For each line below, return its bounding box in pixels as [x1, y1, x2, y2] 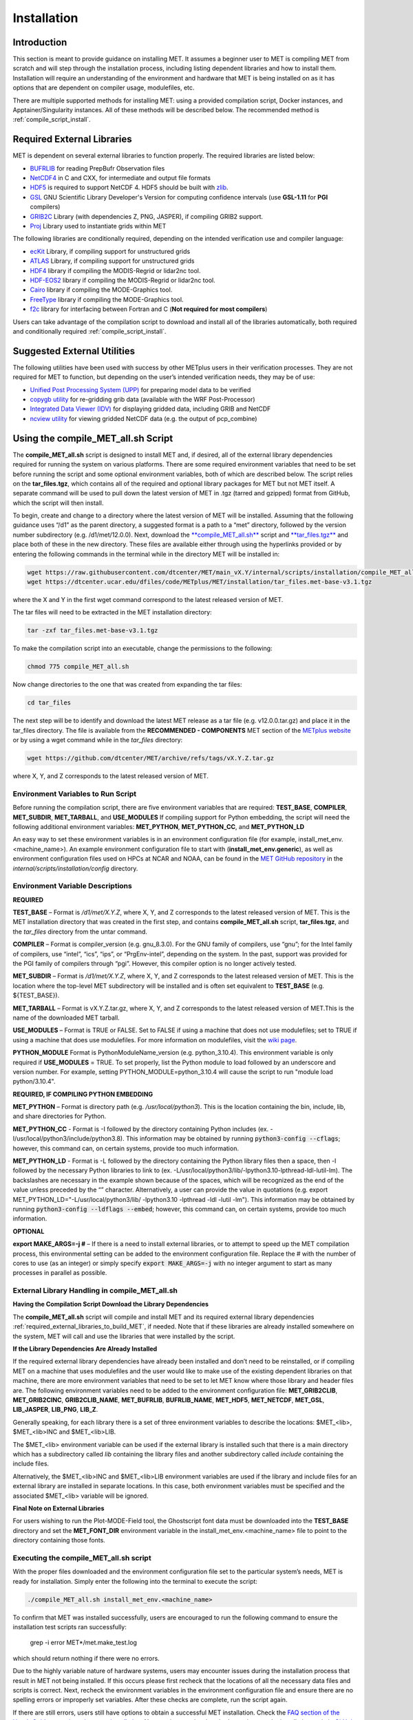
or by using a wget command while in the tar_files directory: [12, 736, 183, 744]
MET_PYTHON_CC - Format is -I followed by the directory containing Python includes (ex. [12, 1125, 269, 1133]
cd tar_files [27, 699, 72, 707]
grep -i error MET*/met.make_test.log [30, 1638, 138, 1647]
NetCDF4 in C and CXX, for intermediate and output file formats [30, 174, 211, 182]
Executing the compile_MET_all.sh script [12, 1553, 151, 1562]
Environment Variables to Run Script [12, 788, 137, 798]
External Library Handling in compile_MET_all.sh [12, 1286, 178, 1296]
